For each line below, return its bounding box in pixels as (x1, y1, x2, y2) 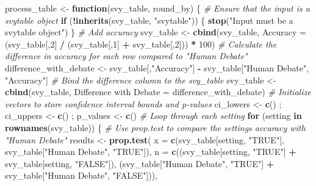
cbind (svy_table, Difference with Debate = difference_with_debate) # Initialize (5, 85, 311, 98)
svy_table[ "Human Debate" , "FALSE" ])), (5, 169, 158, 182)
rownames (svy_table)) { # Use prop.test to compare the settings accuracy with (5, 121, 306, 134)
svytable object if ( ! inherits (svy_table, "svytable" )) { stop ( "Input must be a (5, 13, 293, 26)
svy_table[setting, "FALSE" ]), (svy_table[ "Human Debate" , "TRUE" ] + (5, 157, 275, 170)
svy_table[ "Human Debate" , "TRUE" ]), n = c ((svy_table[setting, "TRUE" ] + (5, 145, 296, 158)
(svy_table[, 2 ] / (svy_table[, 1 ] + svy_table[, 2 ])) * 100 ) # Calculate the (5, 37, 277, 50)
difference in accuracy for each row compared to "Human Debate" (5, 49, 248, 62)
